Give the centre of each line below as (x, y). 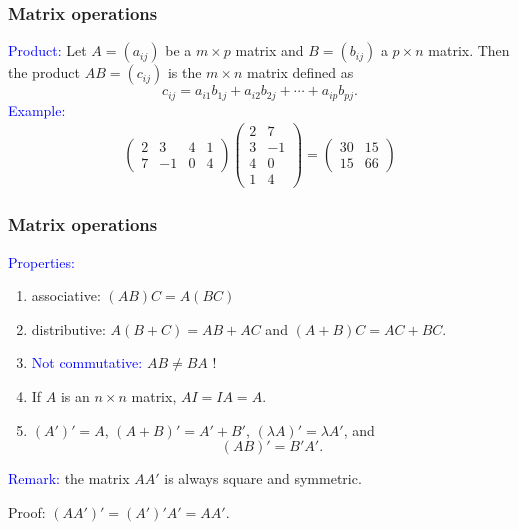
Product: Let (47, 50)
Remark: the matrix (69, 478)
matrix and (269, 50)
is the (184, 72)
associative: (66, 295)
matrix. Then (469, 50)
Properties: (41, 261)
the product (44, 72)
